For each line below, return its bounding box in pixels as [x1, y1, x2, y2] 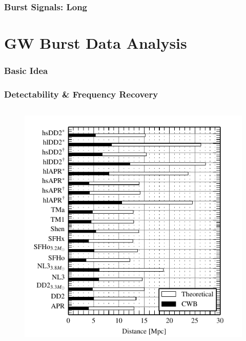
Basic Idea [4, 64, 48, 77]
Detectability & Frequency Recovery [4, 87, 158, 100]
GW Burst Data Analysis [4, 32, 187, 53]
